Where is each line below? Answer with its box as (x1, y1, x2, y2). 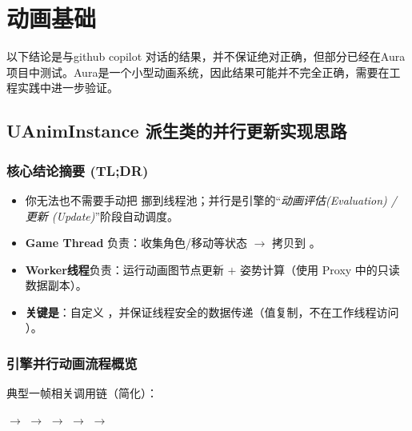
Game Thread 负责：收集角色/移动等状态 (25, 234, 248, 251)
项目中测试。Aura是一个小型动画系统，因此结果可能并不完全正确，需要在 (6, 63, 390, 80)
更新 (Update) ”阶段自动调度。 (25, 207, 179, 224)
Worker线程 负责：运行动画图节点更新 (25, 261, 224, 277)
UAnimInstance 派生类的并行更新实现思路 (6, 118, 347, 143)
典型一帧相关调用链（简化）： (6, 385, 158, 401)
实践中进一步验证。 (17, 79, 118, 96)
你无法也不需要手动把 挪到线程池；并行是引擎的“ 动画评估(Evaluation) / (25, 191, 398, 208)
